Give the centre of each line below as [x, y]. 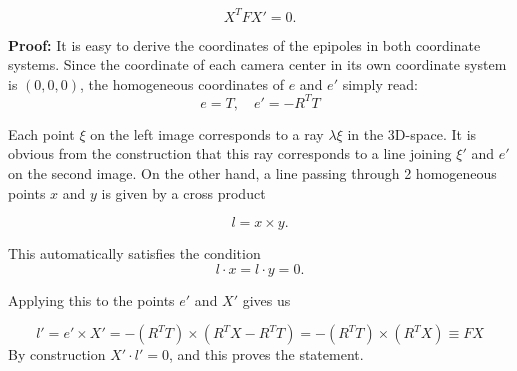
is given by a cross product [183, 192]
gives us [266, 299]
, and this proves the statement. [266, 354]
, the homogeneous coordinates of [182, 83]
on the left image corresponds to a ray [207, 133]
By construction [57, 354]
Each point [41, 133]
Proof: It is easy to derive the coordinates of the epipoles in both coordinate [244, 44]
